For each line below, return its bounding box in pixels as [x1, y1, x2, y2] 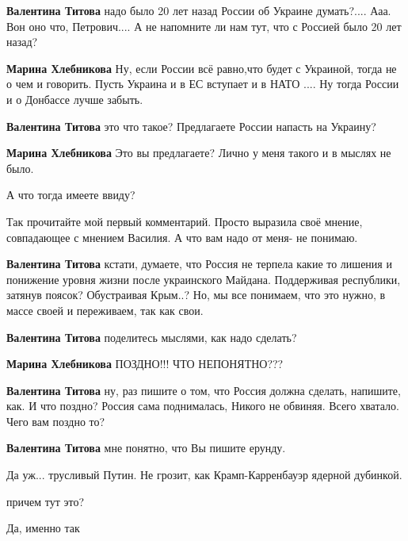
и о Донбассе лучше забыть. [6, 90, 143, 107]
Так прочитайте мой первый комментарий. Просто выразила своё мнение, [6, 213, 363, 229]
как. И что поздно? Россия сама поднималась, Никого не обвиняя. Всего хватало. [6, 397, 399, 414]
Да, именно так [6, 520, 80, 536]
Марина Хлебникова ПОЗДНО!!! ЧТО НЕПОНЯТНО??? [6, 355, 284, 372]
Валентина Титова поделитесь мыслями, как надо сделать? [6, 328, 297, 345]
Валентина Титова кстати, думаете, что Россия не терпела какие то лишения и [6, 255, 392, 272]
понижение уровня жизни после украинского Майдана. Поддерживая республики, [6, 270, 401, 287]
